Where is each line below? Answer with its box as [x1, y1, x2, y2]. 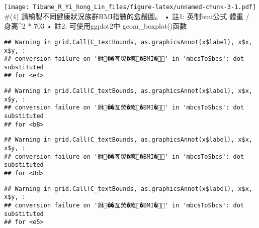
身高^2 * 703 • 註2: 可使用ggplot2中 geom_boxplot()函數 [4, 21, 187, 31]
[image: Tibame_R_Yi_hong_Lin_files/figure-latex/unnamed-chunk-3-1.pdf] [4, 4, 256, 11]
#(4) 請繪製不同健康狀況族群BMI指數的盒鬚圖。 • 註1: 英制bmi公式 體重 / [4, 11, 249, 21]
